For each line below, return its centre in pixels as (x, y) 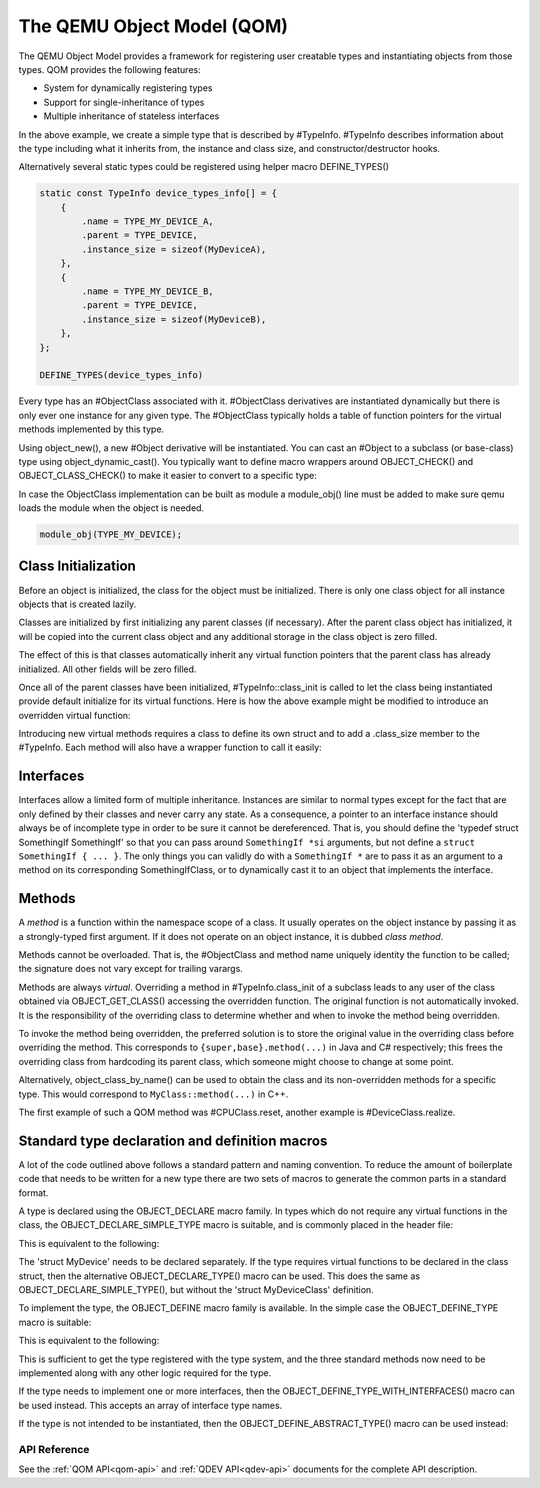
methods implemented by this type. (91, 429)
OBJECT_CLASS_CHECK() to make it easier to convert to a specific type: (167, 476)
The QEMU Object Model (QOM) (153, 26)
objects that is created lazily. (77, 604)
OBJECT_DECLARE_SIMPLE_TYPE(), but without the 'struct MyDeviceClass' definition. (196, 1289)
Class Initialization (77, 566)
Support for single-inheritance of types (124, 102)
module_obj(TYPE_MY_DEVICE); (111, 534)
